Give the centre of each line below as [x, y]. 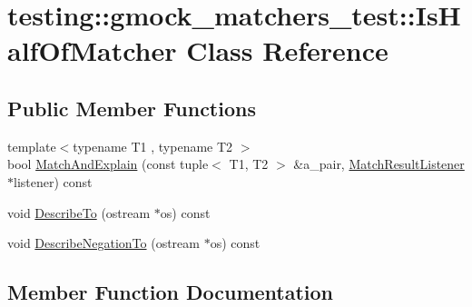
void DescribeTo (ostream [79, 212]
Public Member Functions [132, 108]
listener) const [53, 181]
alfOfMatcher [92, 50]
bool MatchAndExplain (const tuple [108, 164]
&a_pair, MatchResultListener [379, 164]
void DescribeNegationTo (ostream [103, 243]
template [32, 146]
